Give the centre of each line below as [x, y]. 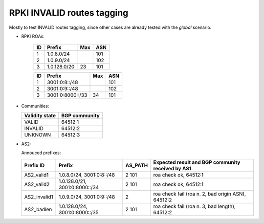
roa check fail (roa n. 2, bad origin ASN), [200, 194]
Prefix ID [34, 165]
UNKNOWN [38, 134]
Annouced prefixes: [41, 153]
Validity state [40, 115]
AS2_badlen [38, 209]
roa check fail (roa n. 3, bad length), [194, 206]
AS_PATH [137, 165]
